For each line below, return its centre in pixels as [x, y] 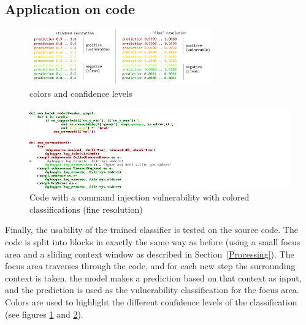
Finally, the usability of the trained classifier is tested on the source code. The [151, 230]
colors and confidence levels [81, 93]
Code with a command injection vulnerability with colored [140, 197]
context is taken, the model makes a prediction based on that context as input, [153, 277]
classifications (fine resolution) [86, 209]
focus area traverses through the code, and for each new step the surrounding [150, 266]
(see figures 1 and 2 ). [44, 314]
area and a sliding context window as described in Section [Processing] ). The [150, 254]
